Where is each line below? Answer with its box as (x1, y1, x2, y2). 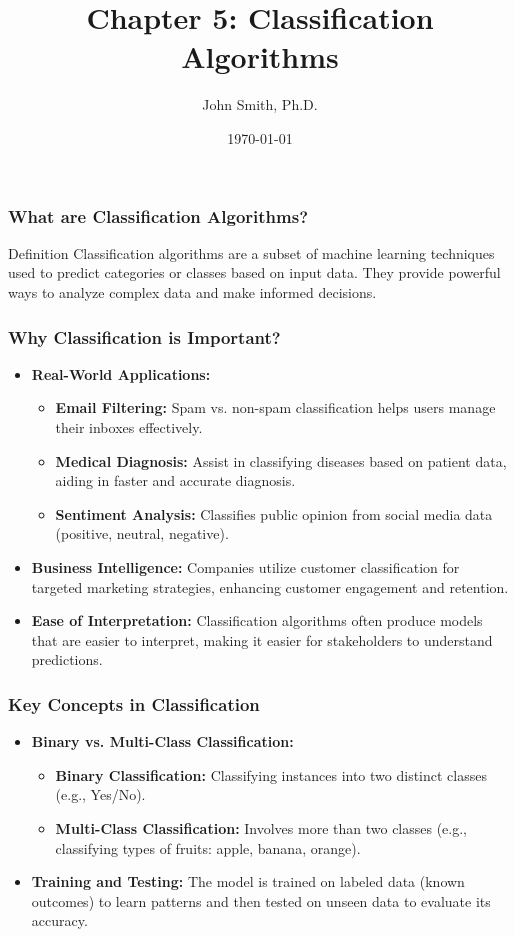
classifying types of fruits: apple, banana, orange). (55, 837, 361, 858)
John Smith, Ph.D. (202, 94, 318, 115)
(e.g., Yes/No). (55, 784, 146, 805)
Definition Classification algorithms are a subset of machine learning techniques (8, 242, 495, 263)
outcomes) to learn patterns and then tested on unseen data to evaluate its (31, 890, 491, 911)
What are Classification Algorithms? (8, 203, 309, 228)
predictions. (31, 649, 103, 670)
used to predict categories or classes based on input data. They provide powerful (8, 262, 501, 283)
